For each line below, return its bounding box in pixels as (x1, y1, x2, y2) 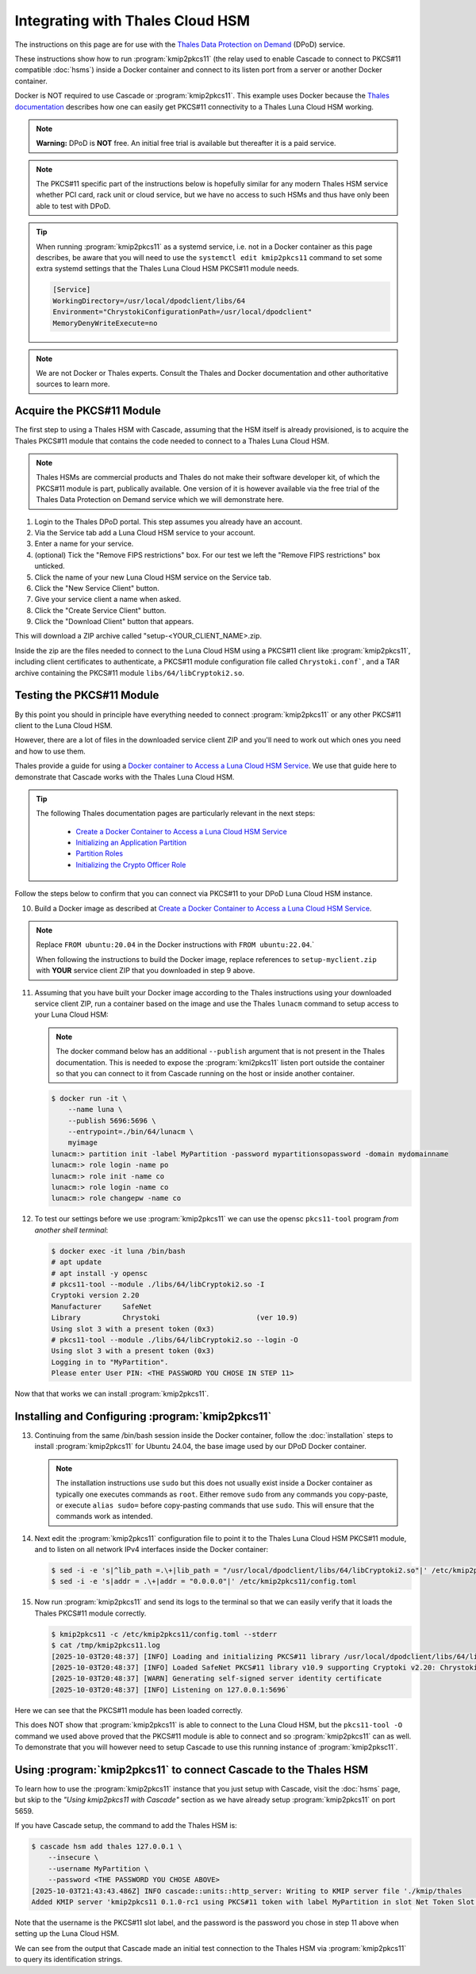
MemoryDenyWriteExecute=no (52, 318, 158, 328)
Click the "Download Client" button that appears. (34, 617, 194, 627)
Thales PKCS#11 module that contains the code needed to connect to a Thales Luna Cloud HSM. (14, 436, 329, 446)
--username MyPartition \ (48, 1864, 149, 1873)
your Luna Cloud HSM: (34, 1010, 109, 1019)
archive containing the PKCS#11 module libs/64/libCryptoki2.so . (14, 668, 245, 677)
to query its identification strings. (14, 1955, 123, 1964)
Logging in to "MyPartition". (51, 1357, 169, 1366)
